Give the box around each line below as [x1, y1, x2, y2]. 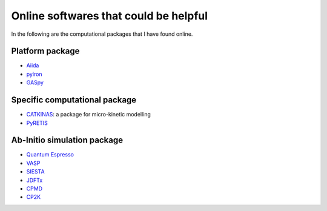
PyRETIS [26, 119, 48, 127]
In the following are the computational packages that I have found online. [11, 30, 193, 38]
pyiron [26, 70, 42, 78]
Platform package [11, 46, 80, 56]
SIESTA [26, 168, 45, 175]
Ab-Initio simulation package [11, 135, 124, 146]
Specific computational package [11, 95, 137, 105]
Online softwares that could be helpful [11, 9, 208, 22]
